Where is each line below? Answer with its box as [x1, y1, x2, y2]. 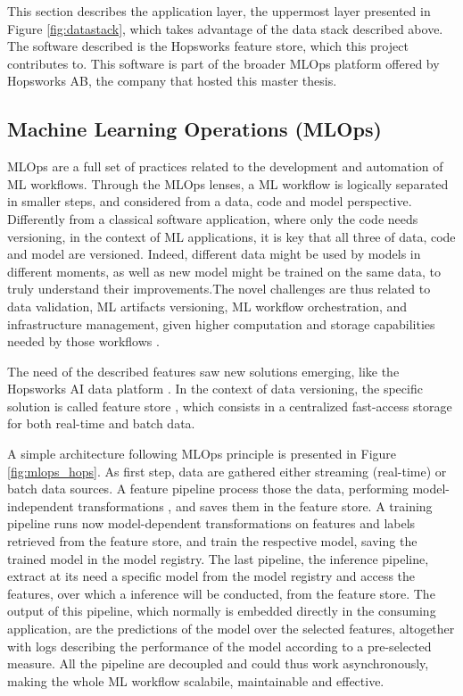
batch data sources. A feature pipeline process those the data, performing [7, 479, 409, 498]
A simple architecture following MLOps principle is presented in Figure [7, 444, 397, 463]
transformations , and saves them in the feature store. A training [78, 496, 433, 515]
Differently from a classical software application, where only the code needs [7, 209, 418, 228]
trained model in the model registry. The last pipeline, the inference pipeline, [7, 549, 429, 568]
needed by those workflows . [7, 332, 160, 351]
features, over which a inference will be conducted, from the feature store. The [7, 584, 435, 602]
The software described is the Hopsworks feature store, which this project [7, 37, 409, 55]
